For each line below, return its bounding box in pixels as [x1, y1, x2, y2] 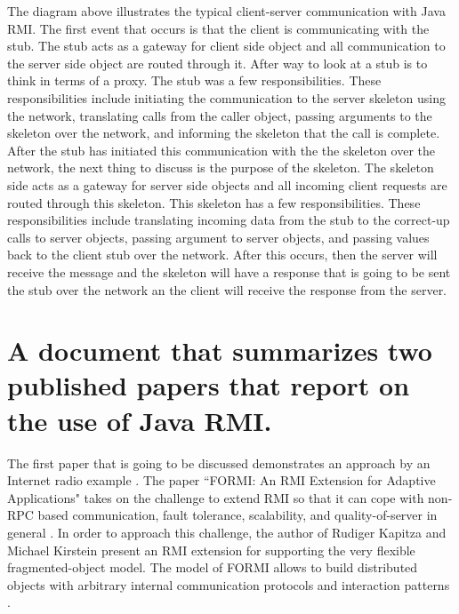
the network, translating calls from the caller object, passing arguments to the [7, 106, 432, 124]
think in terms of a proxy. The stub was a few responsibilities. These [7, 71, 382, 90]
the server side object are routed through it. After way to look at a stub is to [7, 53, 428, 72]
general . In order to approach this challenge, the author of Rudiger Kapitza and [7, 522, 447, 541]
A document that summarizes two [7, 332, 432, 369]
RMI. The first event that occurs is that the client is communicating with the [7, 19, 430, 37]
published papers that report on [7, 367, 410, 403]
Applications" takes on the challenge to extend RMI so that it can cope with [7, 488, 424, 506]
